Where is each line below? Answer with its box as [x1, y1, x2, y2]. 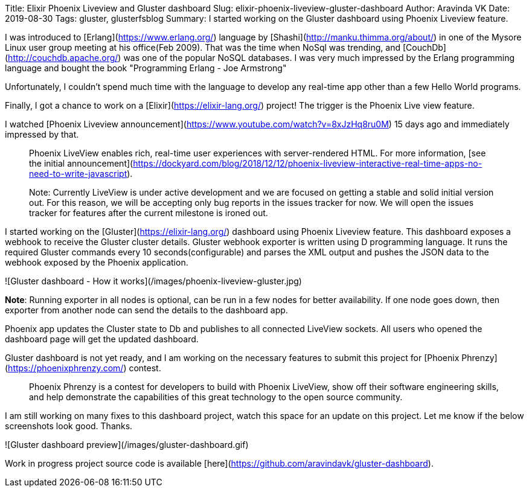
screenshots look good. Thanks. [5, 421, 133, 431]
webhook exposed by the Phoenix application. [5, 257, 188, 267]
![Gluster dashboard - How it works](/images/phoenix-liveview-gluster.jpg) [5, 276, 302, 286]
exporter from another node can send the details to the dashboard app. [5, 305, 288, 315]
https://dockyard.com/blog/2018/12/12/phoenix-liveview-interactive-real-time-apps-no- [133, 158, 483, 168]
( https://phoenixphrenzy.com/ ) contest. [5, 363, 161, 373]
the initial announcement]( [29, 158, 133, 168]
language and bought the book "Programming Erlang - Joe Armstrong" [5, 63, 287, 73]
